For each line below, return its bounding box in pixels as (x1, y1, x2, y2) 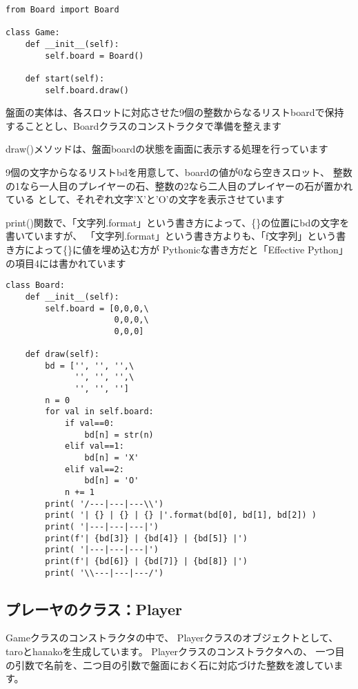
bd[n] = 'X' (84, 453, 139, 463)
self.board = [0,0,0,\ (45, 303, 149, 313)
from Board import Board (6, 5, 119, 14)
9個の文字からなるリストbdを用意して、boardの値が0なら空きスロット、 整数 (6, 165, 352, 179)
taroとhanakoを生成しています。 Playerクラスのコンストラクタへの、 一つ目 (6, 644, 345, 659)
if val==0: (64, 418, 115, 429)
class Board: (6, 280, 65, 291)
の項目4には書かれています (6, 255, 126, 270)
